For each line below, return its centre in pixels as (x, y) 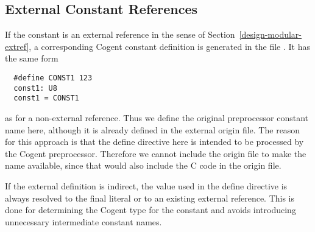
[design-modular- (271, 34)
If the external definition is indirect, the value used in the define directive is (146, 185)
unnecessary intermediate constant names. (83, 221)
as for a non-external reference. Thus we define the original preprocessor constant (157, 117)
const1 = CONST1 (46, 98)
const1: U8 (35, 88)
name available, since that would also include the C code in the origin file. (143, 165)
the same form (32, 58)
